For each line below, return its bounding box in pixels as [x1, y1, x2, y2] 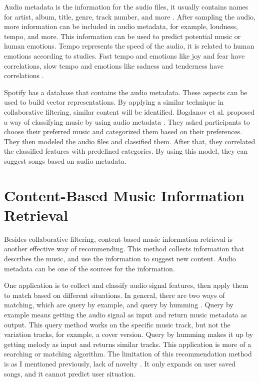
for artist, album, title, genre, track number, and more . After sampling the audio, [4, 11, 255, 22]
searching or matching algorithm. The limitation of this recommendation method [4, 348, 252, 359]
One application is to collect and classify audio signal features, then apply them [4, 280, 248, 290]
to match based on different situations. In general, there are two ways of [4, 289, 225, 300]
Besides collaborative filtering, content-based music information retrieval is [4, 233, 232, 244]
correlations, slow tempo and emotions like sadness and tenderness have [4, 60, 223, 71]
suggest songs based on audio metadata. [4, 155, 126, 166]
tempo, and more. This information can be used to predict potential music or [4, 31, 241, 41]
